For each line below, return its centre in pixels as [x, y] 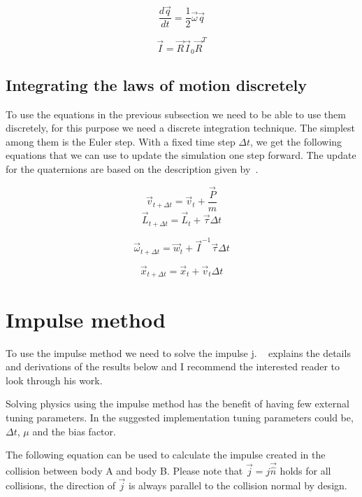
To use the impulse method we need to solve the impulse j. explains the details [178, 352]
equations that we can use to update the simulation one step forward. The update [181, 155]
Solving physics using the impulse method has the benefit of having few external [178, 404]
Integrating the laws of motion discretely [157, 84]
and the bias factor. [74, 431]
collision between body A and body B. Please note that [124, 471]
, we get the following [296, 141]
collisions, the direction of [60, 485]
